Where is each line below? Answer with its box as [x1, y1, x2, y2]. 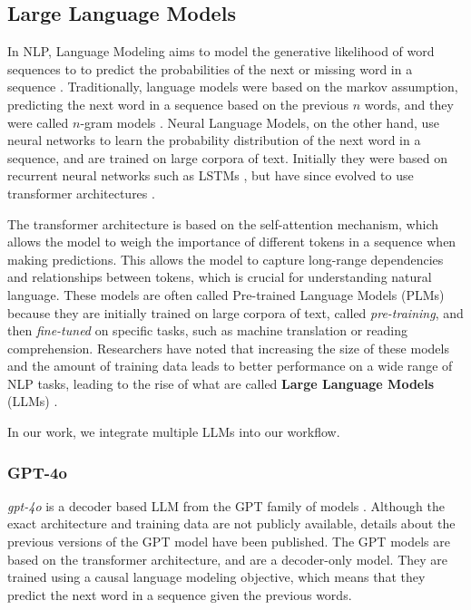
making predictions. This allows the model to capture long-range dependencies [7, 249, 444, 268]
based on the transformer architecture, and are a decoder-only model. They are [7, 549, 448, 568]
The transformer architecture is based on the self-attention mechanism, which [7, 214, 438, 233]
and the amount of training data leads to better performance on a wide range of [7, 356, 453, 375]
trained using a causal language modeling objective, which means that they [7, 567, 426, 586]
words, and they [364, 94, 454, 113]
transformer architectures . [7, 183, 155, 202]
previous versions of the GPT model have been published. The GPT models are [7, 532, 450, 551]
